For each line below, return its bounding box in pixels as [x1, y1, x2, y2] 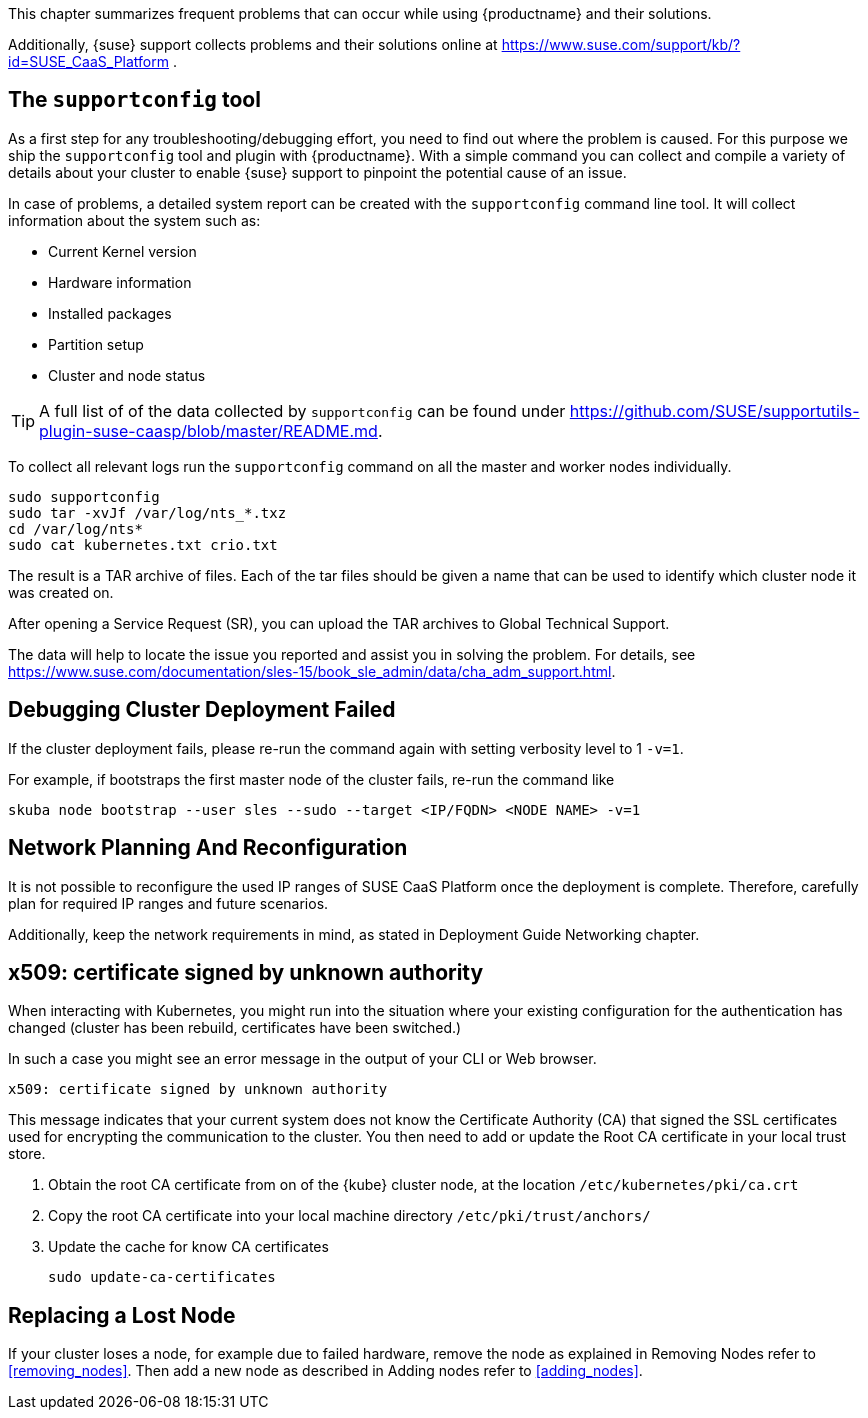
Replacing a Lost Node [8, 1302, 236, 1328]
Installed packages [48, 304, 172, 322]
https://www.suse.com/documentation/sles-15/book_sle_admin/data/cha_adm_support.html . [8, 662, 616, 680]
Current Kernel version [48, 242, 197, 260]
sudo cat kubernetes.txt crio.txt [8, 536, 278, 553]
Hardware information [48, 273, 192, 291]
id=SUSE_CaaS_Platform [8, 53, 169, 70]
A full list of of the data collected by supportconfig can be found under [39, 400, 566, 421]
